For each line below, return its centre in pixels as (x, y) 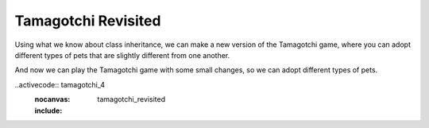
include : (48, 111)
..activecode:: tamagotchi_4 (60, 84)
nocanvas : (52, 99)
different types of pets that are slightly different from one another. (122, 55)
